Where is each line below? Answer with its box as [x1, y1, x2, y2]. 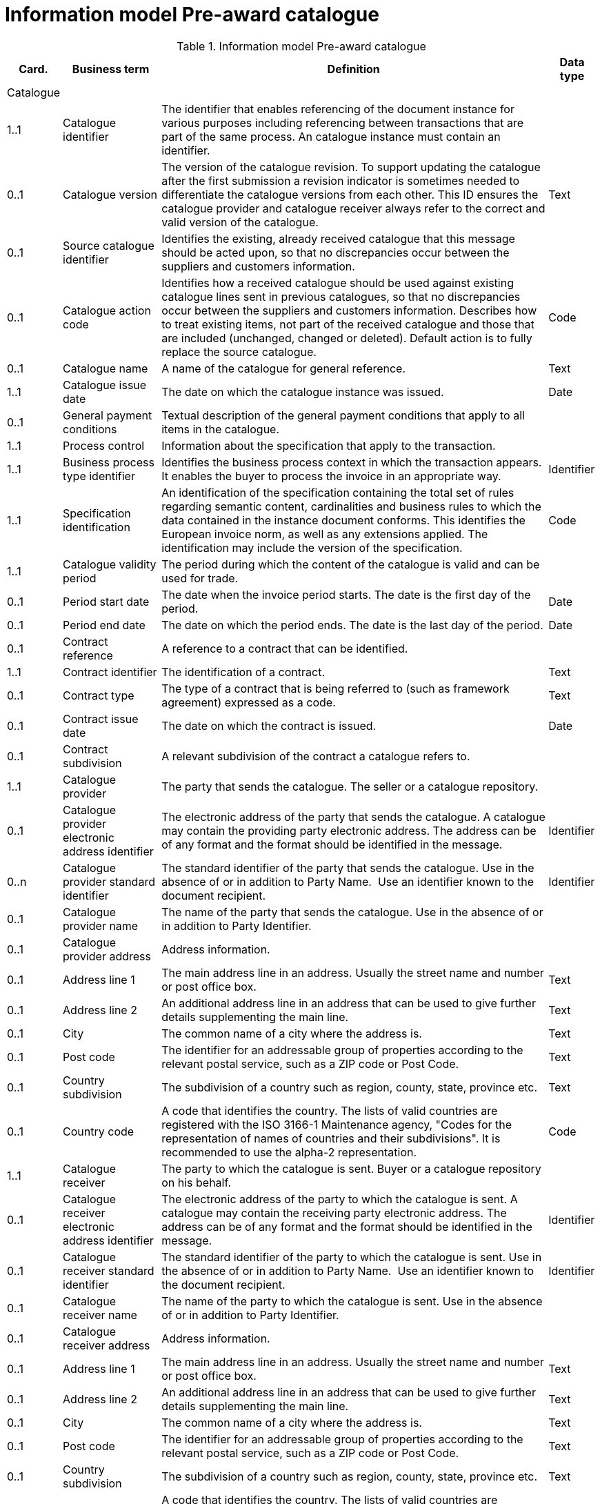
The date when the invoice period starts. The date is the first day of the [161, 587, 531, 602]
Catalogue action [63, 303, 151, 317]
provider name [63, 918, 139, 933]
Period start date [63, 594, 150, 608]
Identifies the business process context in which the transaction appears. [161, 455, 542, 469]
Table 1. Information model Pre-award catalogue [177, 39, 426, 53]
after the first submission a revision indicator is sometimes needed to [161, 173, 520, 188]
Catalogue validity [63, 557, 157, 571]
